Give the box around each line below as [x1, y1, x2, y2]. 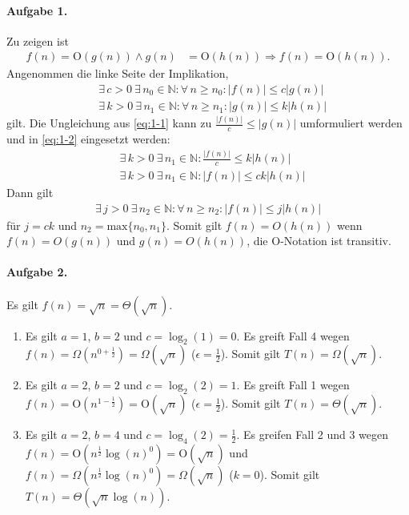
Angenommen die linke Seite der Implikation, [6, 65, 229, 82]
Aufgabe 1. [6, 2, 68, 18]
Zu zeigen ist [6, 32, 69, 49]
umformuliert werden [299, 115, 403, 131]
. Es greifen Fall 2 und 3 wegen [236, 426, 388, 443]
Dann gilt [6, 184, 54, 201]
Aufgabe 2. [6, 264, 68, 280]
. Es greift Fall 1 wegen [236, 376, 350, 393]
